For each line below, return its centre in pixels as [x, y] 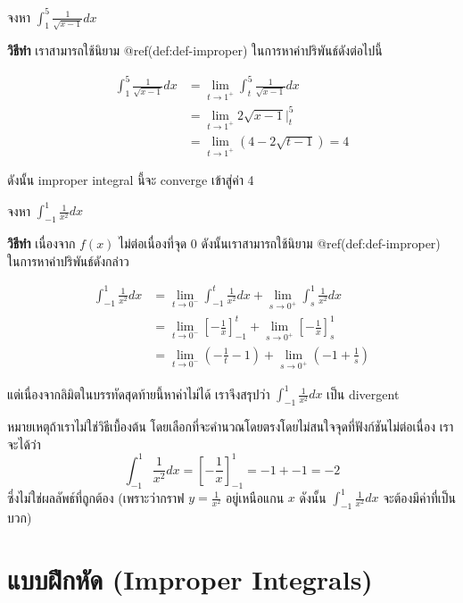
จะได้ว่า [24, 444]
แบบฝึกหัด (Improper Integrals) [190, 578]
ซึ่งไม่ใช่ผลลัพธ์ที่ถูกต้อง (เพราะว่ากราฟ [96, 497]
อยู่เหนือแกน [255, 497]
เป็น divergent [363, 394]
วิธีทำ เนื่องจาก [41, 243]
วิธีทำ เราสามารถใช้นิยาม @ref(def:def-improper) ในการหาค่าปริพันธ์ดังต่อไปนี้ [195, 50]
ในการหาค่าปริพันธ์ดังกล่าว [68, 260]
